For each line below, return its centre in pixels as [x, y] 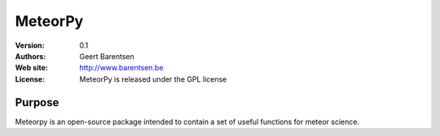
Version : [30, 45]
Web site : [31, 68]
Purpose [37, 102]
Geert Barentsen [107, 56]
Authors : [31, 56]
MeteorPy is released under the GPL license [153, 79]
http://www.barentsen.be [121, 68]
